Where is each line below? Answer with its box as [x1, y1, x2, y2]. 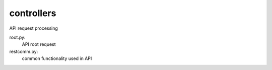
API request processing [9, 25, 58, 31]
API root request [22, 41, 56, 47]
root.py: [9, 34, 26, 40]
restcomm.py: [9, 48, 38, 54]
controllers [9, 8, 56, 19]
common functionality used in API [22, 55, 92, 61]
